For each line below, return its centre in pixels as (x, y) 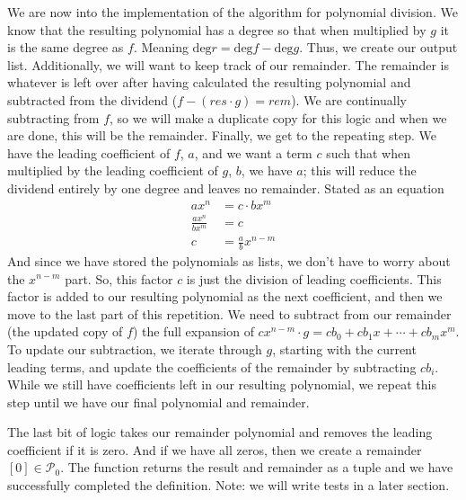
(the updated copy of (65, 331)
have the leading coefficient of (89, 152)
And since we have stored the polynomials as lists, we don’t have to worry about (229, 260)
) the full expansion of (193, 331)
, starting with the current (344, 348)
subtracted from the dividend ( (92, 99)
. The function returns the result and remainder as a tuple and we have (257, 467)
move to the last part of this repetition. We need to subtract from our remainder (229, 313)
